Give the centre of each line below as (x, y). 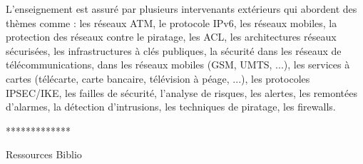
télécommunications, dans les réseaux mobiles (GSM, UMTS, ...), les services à (178, 65)
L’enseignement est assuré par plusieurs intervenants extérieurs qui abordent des (181, 9)
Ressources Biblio (44, 154)
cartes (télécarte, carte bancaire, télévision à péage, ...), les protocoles (158, 78)
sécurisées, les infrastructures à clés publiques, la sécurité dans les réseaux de (174, 50)
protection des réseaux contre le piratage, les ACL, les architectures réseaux (171, 37)
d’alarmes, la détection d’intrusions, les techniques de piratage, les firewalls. (171, 107)
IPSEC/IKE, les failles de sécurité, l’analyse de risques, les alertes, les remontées (181, 92)
